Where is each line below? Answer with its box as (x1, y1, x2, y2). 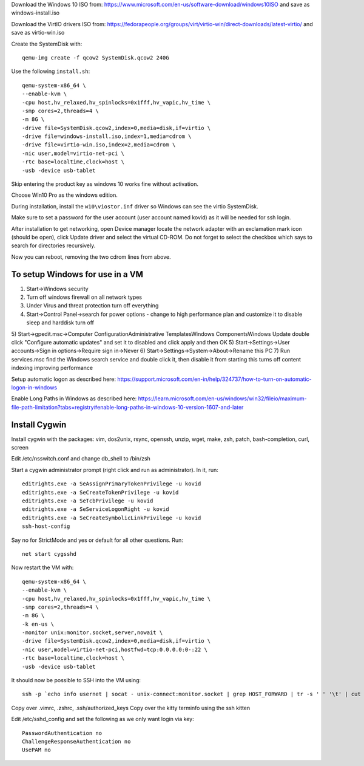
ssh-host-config (22, 523, 70, 530)
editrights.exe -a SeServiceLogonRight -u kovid (22, 506, 169, 513)
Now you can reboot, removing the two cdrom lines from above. (11, 253, 171, 261)
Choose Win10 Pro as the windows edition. (11, 191, 118, 199)
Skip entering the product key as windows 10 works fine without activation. (11, 180, 198, 188)
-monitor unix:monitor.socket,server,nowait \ (22, 629, 163, 636)
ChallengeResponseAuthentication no (22, 738, 131, 745)
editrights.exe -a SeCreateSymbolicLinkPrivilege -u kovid (22, 514, 201, 521)
